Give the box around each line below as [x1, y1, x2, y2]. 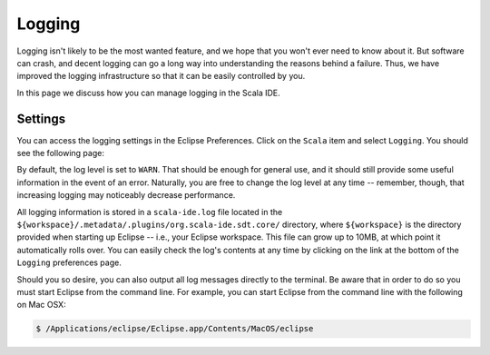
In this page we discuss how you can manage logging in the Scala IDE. [16, 87, 280, 98]
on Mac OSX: [16, 300, 67, 311]
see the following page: [16, 148, 104, 159]
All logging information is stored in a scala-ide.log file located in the [16, 206, 283, 217]
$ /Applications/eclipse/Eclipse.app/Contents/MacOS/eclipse [35, 323, 314, 334]
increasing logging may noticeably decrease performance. [16, 190, 236, 201]
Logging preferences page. [16, 257, 122, 268]
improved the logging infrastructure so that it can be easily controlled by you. [16, 71, 306, 82]
